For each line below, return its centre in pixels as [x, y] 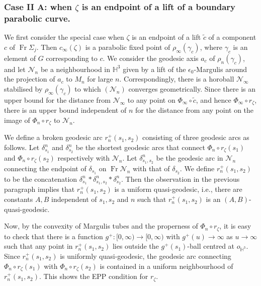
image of [17, 120]
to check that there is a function [54, 236]
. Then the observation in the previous [181, 178]
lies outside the [136, 246]
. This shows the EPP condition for [94, 276]
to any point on [151, 99]
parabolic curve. [37, 18]
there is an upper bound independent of [65, 110]
